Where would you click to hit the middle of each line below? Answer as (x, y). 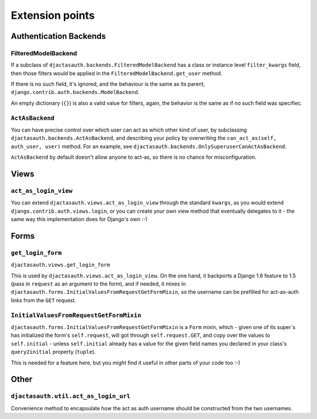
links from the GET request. (43, 300)
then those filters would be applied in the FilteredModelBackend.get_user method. (117, 73)
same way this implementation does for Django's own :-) (79, 219)
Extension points (53, 15)
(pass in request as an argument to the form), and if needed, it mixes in (98, 284)
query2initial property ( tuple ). (53, 352)
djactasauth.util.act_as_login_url (71, 396)
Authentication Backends (58, 36)
